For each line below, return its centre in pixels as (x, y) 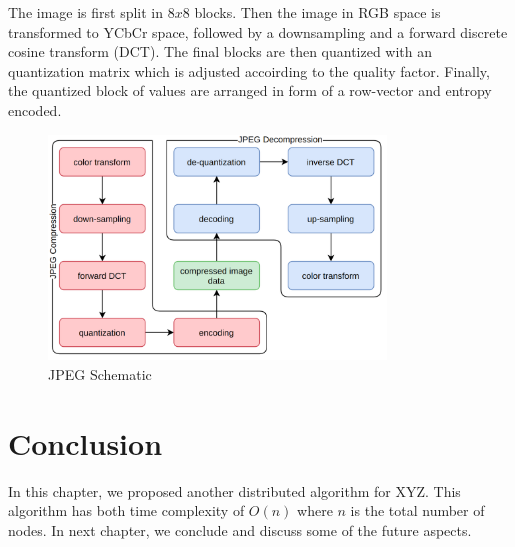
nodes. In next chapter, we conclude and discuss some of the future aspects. (240, 529)
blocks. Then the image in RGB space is (317, 12)
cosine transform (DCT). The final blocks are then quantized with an (220, 51)
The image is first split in (86, 12)
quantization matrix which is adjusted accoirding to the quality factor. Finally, (249, 70)
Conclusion (85, 442)
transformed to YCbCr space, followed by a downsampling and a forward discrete (258, 31)
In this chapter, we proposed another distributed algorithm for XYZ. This (234, 490)
